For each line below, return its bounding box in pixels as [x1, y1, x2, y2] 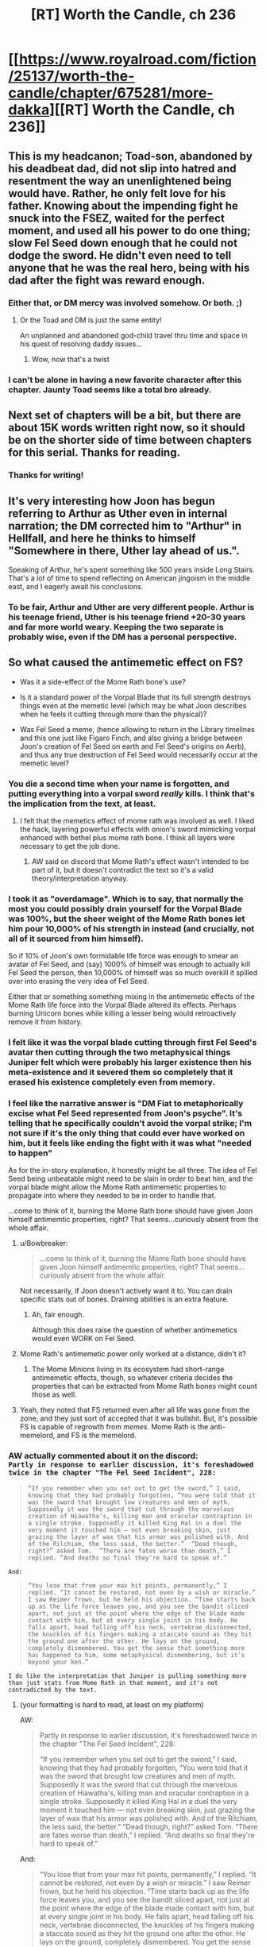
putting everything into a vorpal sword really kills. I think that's [8, 788, 256, 799]
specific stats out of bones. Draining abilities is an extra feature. [19, 1294, 229, 1304]
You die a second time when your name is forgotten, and [8, 778, 230, 789]
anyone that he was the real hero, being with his [8, 260, 250, 275]
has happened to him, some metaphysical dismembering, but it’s [27, 1651, 245, 1659]
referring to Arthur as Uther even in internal [8, 507, 228, 520]
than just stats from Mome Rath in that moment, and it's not [8, 1679, 218, 1687]
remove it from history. [8, 1017, 83, 1027]
